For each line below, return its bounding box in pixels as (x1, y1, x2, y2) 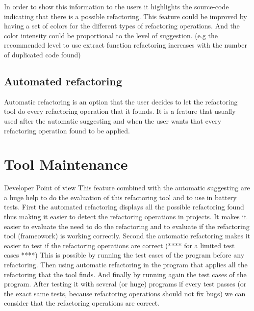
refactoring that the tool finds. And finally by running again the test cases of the (4, 269, 247, 279)
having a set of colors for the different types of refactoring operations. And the (4, 21, 240, 31)
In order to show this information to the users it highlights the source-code (4, 1, 229, 11)
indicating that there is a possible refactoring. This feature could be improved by (4, 11, 247, 21)
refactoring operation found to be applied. (4, 125, 130, 135)
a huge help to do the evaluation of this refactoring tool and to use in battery (4, 192, 237, 202)
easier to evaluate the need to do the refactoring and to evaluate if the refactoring (4, 221, 250, 231)
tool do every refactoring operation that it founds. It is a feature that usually (4, 106, 236, 116)
